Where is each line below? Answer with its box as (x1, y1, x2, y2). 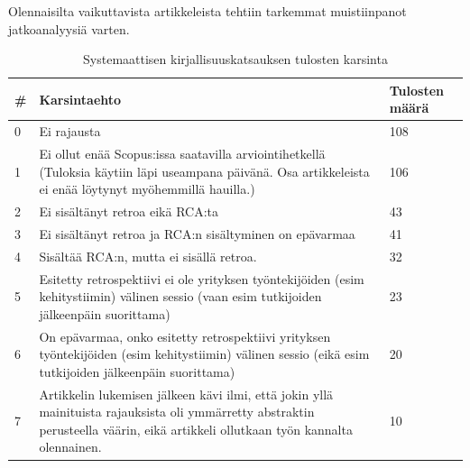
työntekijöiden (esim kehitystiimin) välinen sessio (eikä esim (39, 344, 370, 363)
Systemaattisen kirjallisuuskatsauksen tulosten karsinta (83, 50, 388, 69)
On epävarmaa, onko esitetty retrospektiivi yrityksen (39, 326, 331, 345)
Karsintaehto (39, 89, 122, 108)
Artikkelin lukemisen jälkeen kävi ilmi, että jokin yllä (39, 384, 334, 403)
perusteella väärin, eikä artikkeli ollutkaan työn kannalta (39, 419, 353, 438)
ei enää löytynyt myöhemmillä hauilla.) (39, 179, 255, 198)
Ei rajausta (39, 122, 101, 141)
